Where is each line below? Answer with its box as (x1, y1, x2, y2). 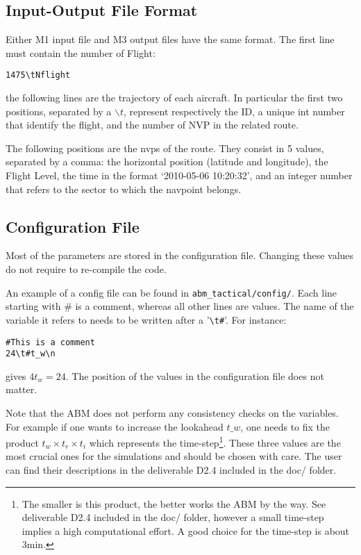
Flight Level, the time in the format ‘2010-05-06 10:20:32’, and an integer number (6, 168, 353, 183)
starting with (6, 299, 61, 313)
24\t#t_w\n (6, 349, 56, 359)
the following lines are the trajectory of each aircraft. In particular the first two (6, 90, 343, 105)
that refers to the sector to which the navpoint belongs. (6, 181, 242, 196)
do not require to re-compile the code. (6, 262, 167, 276)
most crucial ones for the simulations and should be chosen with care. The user (6, 449, 342, 463)
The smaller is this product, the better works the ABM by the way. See (22, 496, 326, 511)
